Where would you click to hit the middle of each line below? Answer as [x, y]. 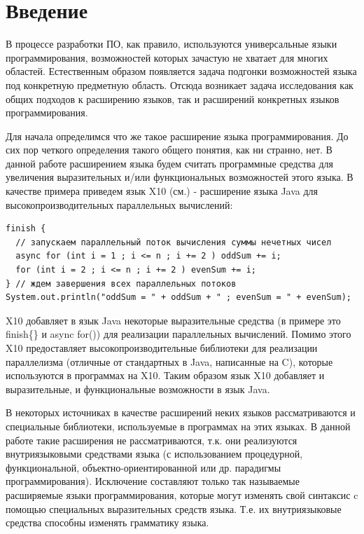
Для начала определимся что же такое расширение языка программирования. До [177, 136]
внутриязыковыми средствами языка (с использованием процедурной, [154, 454]
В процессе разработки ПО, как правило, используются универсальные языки [171, 44]
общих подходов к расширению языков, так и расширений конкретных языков [173, 98]
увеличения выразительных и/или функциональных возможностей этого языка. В [180, 177]
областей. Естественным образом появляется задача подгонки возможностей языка [181, 71]
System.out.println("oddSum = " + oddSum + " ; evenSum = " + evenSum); [178, 297]
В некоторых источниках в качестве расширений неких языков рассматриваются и [181, 412]
